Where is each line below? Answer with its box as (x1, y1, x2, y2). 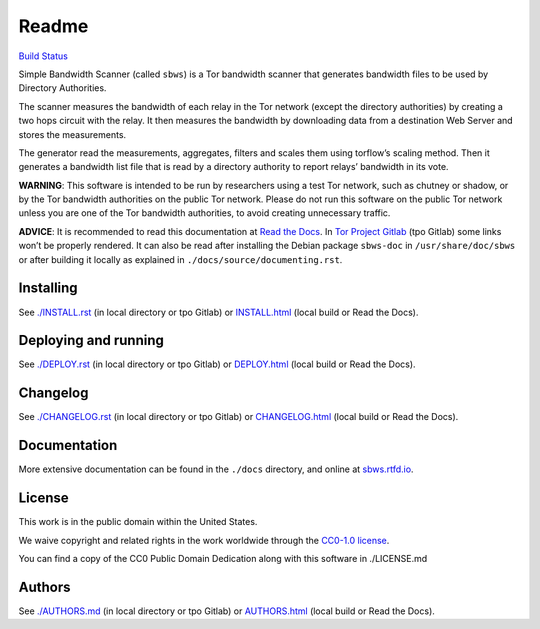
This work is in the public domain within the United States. (18, 516, 258, 528)
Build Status (18, 50, 69, 62)
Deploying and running (18, 332, 165, 349)
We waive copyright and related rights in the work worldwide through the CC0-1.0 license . (18, 534, 390, 546)
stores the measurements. (18, 128, 127, 140)
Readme (18, 15, 89, 37)
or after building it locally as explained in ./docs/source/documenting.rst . (18, 253, 343, 265)
